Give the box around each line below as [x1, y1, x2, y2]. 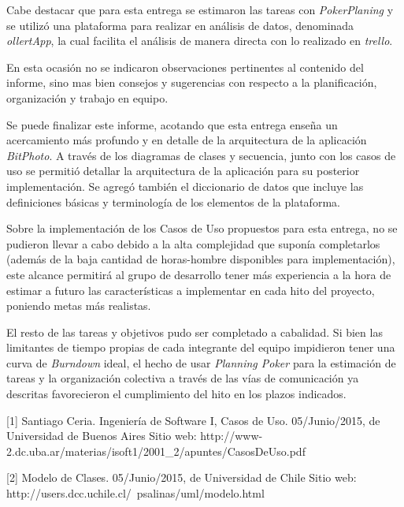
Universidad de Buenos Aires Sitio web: [6, 427, 197, 444]
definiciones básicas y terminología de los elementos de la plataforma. [6, 193, 340, 210]
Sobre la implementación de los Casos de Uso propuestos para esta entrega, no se [6, 220, 398, 237]
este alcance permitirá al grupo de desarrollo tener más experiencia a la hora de [6, 266, 391, 282]
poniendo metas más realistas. [6, 297, 151, 314]
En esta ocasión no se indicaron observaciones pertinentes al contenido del [6, 58, 364, 75]
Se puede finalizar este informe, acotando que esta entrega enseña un [6, 116, 338, 132]
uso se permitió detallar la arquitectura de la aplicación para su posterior [6, 162, 360, 179]
